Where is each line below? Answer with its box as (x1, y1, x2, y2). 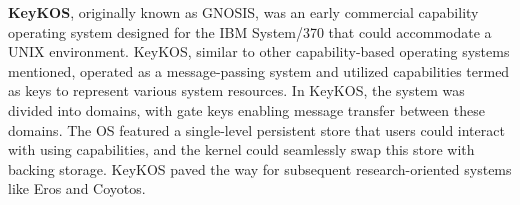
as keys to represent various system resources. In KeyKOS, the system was (8, 80, 465, 101)
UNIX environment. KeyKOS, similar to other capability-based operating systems (8, 41, 510, 62)
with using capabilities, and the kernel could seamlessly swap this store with (8, 139, 475, 160)
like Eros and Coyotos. (8, 178, 146, 199)
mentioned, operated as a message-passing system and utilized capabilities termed (8, 60, 510, 81)
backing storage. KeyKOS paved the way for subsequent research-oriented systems (8, 158, 512, 179)
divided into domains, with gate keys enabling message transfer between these (8, 99, 485, 120)
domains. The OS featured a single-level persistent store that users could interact (8, 119, 505, 140)
